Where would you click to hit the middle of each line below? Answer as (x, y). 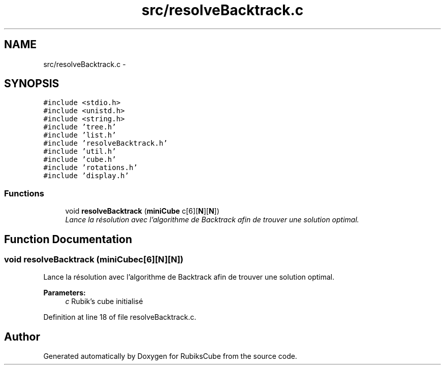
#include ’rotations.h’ (90, 168)
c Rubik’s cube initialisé (104, 301)
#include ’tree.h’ (80, 127)
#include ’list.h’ (80, 135)
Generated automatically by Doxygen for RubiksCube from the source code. (170, 356)
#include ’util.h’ (80, 152)
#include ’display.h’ (86, 176)
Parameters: (65, 293)
